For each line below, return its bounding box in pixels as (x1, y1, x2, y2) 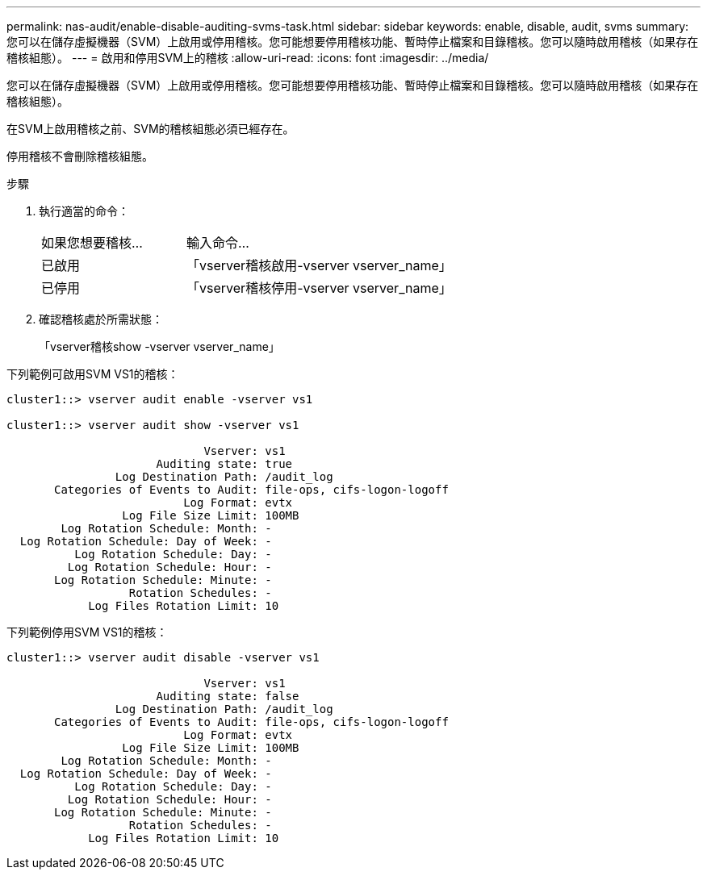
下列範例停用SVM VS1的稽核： (6, 625, 168, 639)
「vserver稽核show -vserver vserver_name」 (39, 340, 280, 353)
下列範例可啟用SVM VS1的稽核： (6, 367, 179, 381)
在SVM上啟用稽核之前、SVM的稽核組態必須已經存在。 (6, 122, 295, 136)
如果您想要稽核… (41, 235, 143, 251)
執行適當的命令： (39, 204, 129, 218)
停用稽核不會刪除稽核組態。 (6, 149, 153, 163)
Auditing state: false (156, 690, 299, 703)
